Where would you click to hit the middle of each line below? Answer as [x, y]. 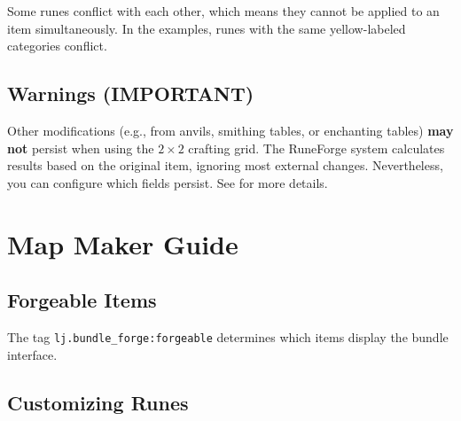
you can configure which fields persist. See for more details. [168, 182]
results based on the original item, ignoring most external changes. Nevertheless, [225, 165]
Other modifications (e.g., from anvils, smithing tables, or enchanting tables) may [230, 130]
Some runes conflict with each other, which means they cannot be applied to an [223, 11]
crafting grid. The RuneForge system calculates [316, 148]
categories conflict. [57, 46]
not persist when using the [81, 148]
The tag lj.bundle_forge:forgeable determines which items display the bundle [228, 336]
